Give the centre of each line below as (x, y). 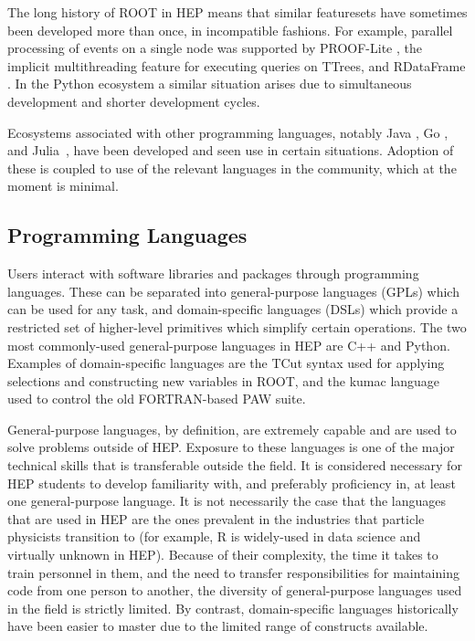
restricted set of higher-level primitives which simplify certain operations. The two (237, 326)
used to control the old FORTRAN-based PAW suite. (157, 399)
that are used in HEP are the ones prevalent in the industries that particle (216, 518)
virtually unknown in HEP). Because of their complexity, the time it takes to (223, 555)
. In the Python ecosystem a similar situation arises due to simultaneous (210, 84)
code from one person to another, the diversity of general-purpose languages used (235, 590)
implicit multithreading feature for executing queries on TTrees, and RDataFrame (237, 65)
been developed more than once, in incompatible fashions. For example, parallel (230, 30)
